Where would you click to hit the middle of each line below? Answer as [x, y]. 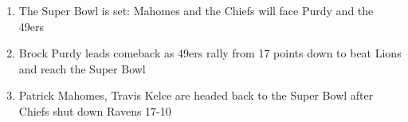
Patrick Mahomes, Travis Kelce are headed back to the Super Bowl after [196, 95]
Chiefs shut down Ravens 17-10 [95, 110]
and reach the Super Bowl [82, 68]
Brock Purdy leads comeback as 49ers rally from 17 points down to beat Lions [210, 53]
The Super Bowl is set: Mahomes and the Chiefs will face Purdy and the [196, 10]
